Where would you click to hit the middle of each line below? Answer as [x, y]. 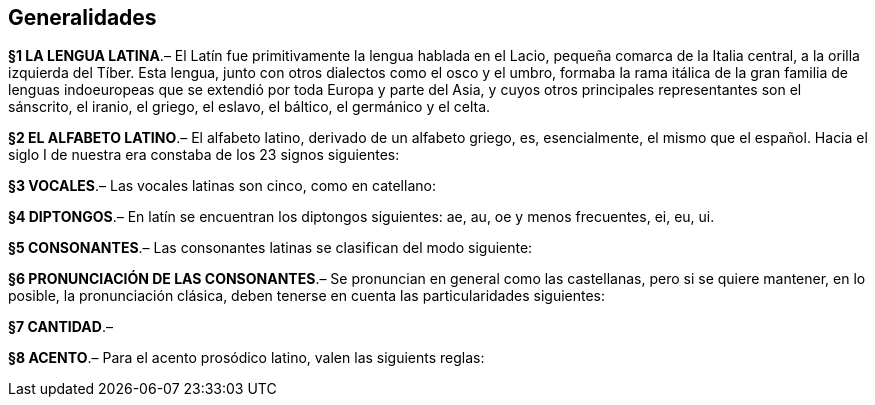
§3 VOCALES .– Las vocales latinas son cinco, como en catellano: [222, 186]
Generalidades [82, 17]
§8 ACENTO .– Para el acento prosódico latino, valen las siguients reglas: [246, 358]
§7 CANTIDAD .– [60, 327]
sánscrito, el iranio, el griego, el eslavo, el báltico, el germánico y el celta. [249, 107]
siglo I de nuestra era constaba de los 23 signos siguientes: [204, 155]
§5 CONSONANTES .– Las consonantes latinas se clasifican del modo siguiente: [270, 248]
